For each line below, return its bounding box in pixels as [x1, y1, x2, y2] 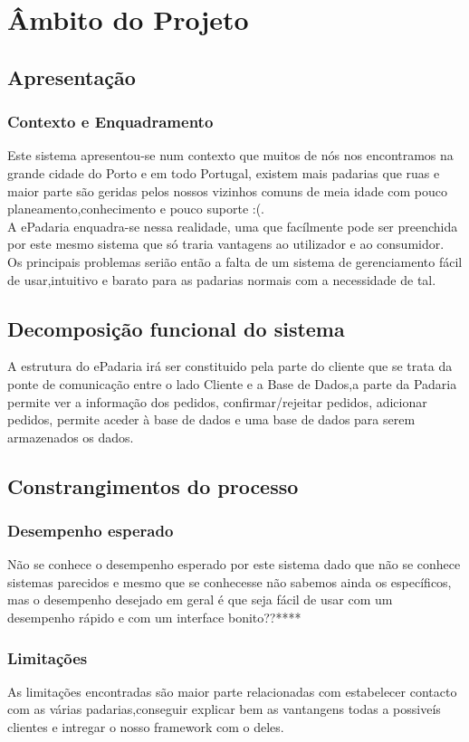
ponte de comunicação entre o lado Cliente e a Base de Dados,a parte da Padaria [7, 374, 457, 393]
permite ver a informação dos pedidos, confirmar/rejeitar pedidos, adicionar [7, 392, 427, 411]
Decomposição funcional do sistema [7, 314, 345, 342]
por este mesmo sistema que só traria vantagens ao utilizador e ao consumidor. [7, 234, 445, 253]
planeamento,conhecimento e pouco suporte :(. [7, 199, 265, 218]
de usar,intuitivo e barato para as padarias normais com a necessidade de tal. [7, 270, 436, 289]
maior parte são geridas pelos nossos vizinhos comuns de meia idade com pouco [7, 181, 448, 200]
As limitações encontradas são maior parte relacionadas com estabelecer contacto [7, 681, 457, 700]
